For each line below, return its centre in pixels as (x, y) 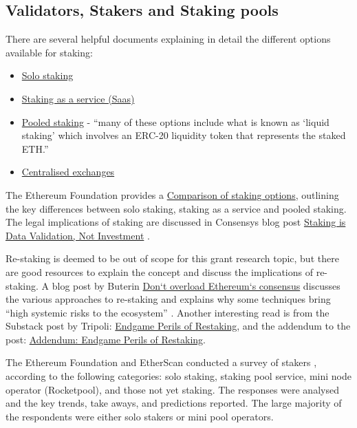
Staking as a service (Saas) (78, 98)
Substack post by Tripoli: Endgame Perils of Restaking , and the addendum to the (178, 326)
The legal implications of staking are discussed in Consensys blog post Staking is (176, 222)
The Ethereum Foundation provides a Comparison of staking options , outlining (172, 194)
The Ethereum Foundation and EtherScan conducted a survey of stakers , (161, 362)
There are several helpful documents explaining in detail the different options (168, 39)
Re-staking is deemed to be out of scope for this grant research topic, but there (172, 258)
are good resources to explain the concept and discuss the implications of (160, 271)
